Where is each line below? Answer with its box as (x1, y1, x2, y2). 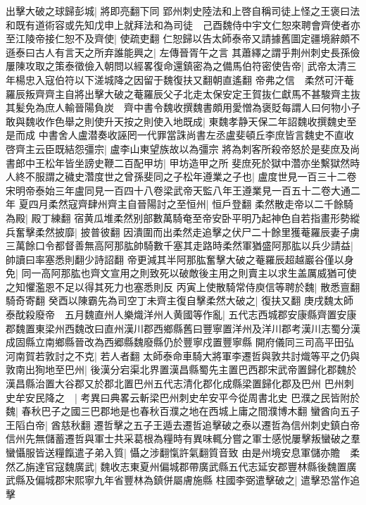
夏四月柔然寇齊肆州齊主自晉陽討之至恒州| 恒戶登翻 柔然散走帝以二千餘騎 (18, 197, 353, 211)
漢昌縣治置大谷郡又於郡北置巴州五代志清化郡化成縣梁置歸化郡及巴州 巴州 (6, 376, 344, 391)
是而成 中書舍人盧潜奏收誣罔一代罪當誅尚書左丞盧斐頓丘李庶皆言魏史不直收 (6, 127, 354, 142)
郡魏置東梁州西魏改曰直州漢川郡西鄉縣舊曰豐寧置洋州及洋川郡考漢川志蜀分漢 (6, 320, 360, 335)
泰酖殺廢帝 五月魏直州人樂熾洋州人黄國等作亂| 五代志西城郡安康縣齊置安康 (6, 307, 357, 322)
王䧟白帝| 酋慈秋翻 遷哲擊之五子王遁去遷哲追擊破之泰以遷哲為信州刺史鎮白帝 (6, 417, 360, 432)
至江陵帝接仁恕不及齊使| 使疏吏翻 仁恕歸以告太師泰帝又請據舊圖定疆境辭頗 (6, 31, 351, 46)
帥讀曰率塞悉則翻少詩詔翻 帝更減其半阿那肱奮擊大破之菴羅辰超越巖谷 (6, 251, 324, 266)
